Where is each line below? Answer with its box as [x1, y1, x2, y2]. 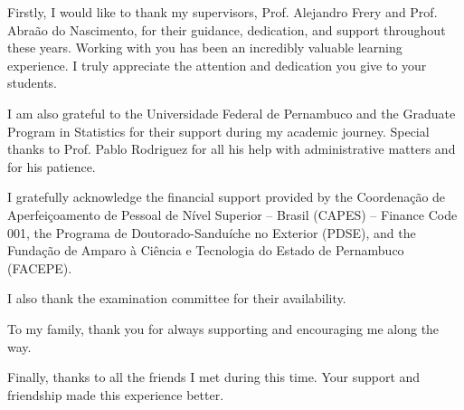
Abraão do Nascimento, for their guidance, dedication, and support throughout [7, 20, 446, 39]
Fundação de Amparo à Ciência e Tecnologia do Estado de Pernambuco [7, 241, 404, 260]
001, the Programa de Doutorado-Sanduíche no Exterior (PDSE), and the [7, 223, 416, 242]
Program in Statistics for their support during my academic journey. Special [7, 121, 430, 140]
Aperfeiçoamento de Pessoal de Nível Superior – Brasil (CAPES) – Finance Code [7, 205, 458, 224]
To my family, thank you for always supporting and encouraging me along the [7, 319, 440, 338]
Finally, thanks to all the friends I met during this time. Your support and [7, 367, 421, 386]
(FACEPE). [7, 258, 72, 277]
